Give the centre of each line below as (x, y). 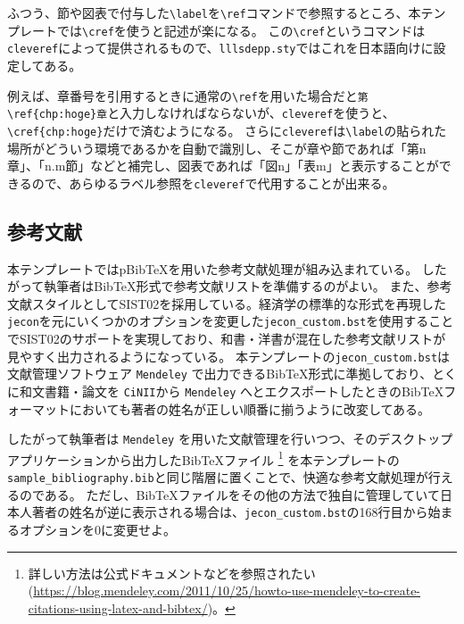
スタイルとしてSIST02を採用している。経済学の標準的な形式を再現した (239, 303)
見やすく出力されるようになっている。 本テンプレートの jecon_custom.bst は (229, 356)
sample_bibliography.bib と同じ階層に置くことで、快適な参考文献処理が (218, 477)
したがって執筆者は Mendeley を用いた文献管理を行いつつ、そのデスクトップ (230, 439)
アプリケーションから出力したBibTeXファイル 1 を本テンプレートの (203, 458)
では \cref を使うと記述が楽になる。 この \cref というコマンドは (241, 30)
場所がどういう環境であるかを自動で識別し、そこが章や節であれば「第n (217, 148)
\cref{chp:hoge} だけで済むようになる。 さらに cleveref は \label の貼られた (227, 130)
